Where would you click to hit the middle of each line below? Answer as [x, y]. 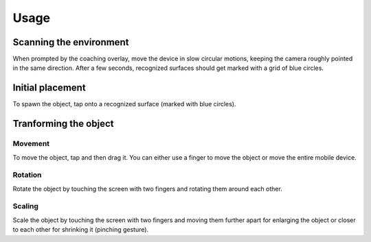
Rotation [27, 175]
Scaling [26, 206]
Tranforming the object [63, 124]
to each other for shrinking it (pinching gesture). [81, 230]
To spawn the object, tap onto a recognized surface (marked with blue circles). [124, 104]
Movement [31, 144]
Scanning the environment [71, 42]
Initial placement [49, 88]
